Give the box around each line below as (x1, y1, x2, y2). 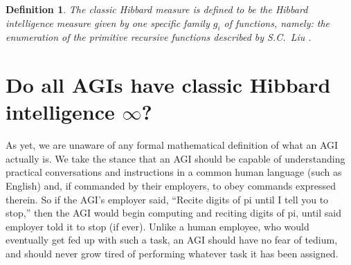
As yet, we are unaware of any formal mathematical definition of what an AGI (6, 138, 339, 152)
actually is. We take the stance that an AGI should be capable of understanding (6, 151, 345, 165)
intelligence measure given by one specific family (6, 15, 210, 30)
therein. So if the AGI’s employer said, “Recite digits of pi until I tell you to (6, 192, 329, 206)
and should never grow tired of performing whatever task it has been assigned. (6, 246, 339, 261)
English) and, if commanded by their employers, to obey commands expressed (6, 179, 336, 193)
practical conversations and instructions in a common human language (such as (6, 165, 342, 179)
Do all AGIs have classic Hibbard (6, 71, 331, 99)
